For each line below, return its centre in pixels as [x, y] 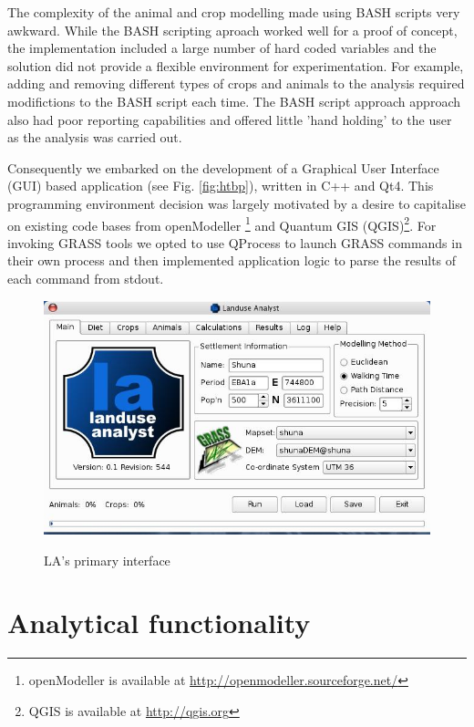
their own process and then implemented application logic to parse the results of [232, 260]
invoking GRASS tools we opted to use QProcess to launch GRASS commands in [235, 242]
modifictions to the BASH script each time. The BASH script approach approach [234, 101]
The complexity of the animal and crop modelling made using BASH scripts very [234, 12]
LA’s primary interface [107, 560]
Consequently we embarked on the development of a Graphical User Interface [223, 167]
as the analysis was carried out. [95, 137]
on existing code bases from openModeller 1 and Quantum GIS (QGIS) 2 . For [222, 223]
